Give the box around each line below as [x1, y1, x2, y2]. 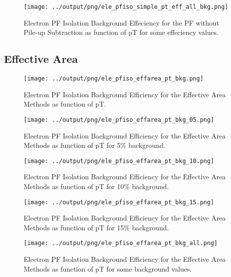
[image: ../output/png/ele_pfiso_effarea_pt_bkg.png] [24, 75, 204, 83]
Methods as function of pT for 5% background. [24, 140, 165, 150]
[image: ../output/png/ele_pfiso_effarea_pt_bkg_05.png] [24, 116, 214, 123]
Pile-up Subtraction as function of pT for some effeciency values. [24, 27, 219, 37]
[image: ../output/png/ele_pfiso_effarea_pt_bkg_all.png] [24, 240, 218, 247]
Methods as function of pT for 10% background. [24, 181, 169, 191]
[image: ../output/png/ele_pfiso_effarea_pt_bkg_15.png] [24, 198, 214, 206]
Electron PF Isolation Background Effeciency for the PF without [24, 17, 220, 28]
